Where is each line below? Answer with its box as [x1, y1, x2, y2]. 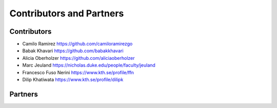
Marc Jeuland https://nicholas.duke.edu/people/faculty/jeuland [22, 62, 156, 69]
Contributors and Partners [9, 8, 124, 19]
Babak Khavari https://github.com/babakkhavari [22, 48, 124, 54]
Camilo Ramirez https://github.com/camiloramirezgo [22, 41, 133, 47]
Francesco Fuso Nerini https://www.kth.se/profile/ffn [22, 69, 134, 75]
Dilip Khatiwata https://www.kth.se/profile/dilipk [22, 77, 124, 83]
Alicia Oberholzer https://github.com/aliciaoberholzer [22, 55, 135, 61]
